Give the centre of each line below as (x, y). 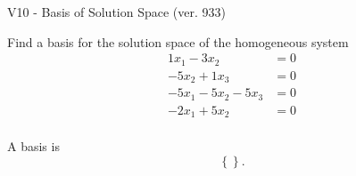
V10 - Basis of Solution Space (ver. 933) (116, 12)
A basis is (33, 146)
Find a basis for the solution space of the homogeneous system (178, 41)
